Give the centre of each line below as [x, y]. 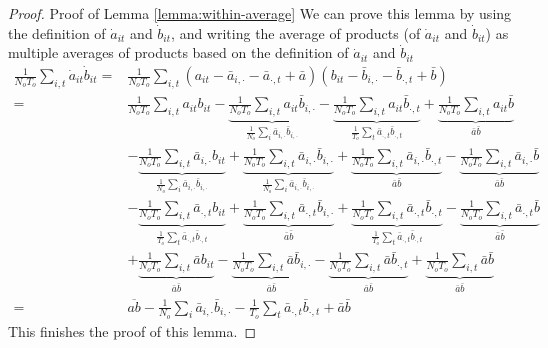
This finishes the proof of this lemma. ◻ [132, 330]
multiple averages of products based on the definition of [178, 52]
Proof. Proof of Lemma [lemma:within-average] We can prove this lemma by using [260, 13]
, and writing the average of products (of [296, 32]
